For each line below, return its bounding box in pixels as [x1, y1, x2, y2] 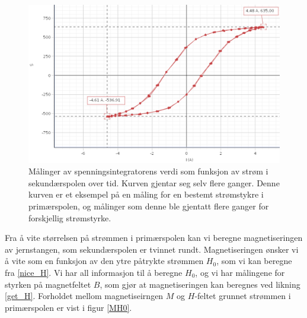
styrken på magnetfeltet [5, 278, 91, 290]
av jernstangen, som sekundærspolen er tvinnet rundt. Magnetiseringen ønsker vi [5, 243, 299, 255]
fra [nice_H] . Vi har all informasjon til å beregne [5, 266, 183, 278]
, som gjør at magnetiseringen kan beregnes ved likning [100, 278, 300, 290]
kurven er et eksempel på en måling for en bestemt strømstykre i [28, 188, 264, 201]
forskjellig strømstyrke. [28, 211, 111, 224]
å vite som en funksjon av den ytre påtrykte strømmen [5, 255, 204, 267]
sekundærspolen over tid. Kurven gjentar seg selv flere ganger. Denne [28, 176, 280, 189]
